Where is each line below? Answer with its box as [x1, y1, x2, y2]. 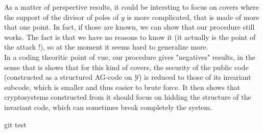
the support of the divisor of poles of [4, 11, 119, 22]
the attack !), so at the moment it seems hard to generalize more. [4, 41, 208, 52]
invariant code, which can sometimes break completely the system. [4, 101, 212, 112]
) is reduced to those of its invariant [138, 72, 251, 82]
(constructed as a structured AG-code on [4, 72, 132, 82]
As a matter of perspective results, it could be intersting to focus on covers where [4, 2, 259, 12]
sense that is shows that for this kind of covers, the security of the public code [4, 61, 249, 72]
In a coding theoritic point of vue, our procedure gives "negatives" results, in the [4, 51, 256, 62]
